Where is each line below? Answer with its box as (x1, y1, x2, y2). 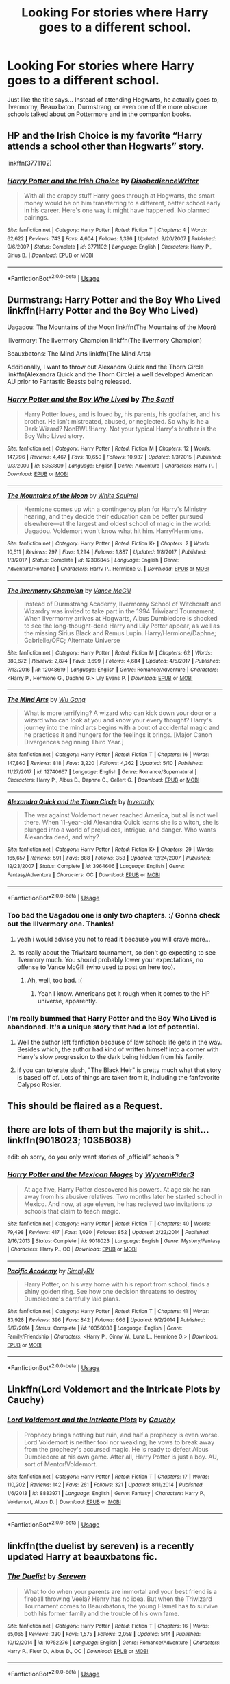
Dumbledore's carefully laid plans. (23, 1295, 121, 1303)
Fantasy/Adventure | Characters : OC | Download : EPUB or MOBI (7, 871, 161, 878)
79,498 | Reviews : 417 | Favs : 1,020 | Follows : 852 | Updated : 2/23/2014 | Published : (7, 1229, 210, 1236)
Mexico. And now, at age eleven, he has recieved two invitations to (23, 1200, 212, 1208)
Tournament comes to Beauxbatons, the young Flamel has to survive (23, 1602, 218, 1610)
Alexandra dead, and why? (23, 832, 99, 841)
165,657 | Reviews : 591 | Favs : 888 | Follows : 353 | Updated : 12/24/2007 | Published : (7, 854, 211, 861)
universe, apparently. (37, 997, 97, 1005)
